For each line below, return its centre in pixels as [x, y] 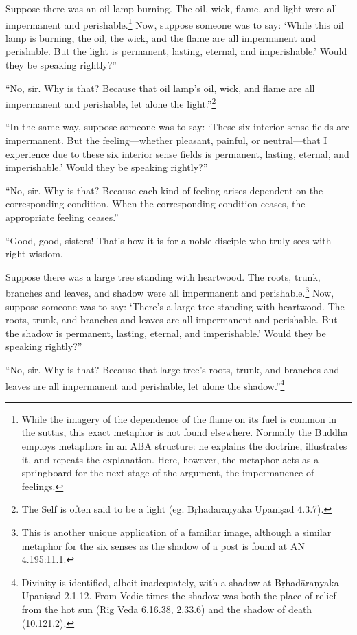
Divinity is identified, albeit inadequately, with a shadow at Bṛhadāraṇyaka [180, 582]
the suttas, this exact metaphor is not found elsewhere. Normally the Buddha [185, 432]
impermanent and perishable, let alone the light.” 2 [111, 103]
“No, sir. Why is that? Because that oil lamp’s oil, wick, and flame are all [160, 88]
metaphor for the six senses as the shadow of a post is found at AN [163, 545]
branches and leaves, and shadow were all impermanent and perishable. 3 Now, [170, 292]
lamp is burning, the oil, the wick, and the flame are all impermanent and [161, 37]
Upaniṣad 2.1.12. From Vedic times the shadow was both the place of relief [179, 596]
